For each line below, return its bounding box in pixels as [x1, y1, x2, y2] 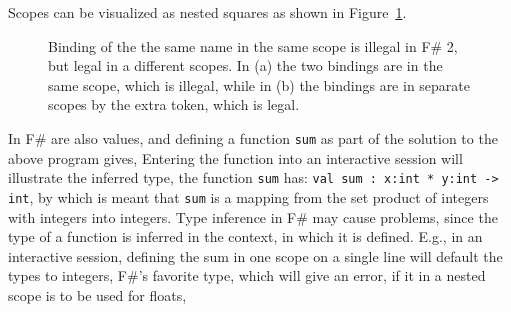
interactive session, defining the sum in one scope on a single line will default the [8, 245, 503, 266]
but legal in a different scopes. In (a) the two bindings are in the [48, 55, 443, 76]
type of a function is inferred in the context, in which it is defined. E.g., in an [8, 226, 483, 247]
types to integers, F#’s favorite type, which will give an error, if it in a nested [8, 265, 486, 286]
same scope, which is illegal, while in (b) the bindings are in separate [48, 74, 471, 95]
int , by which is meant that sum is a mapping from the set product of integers [8, 186, 489, 207]
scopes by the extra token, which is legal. [48, 94, 300, 115]
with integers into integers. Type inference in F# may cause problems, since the [8, 206, 498, 227]
